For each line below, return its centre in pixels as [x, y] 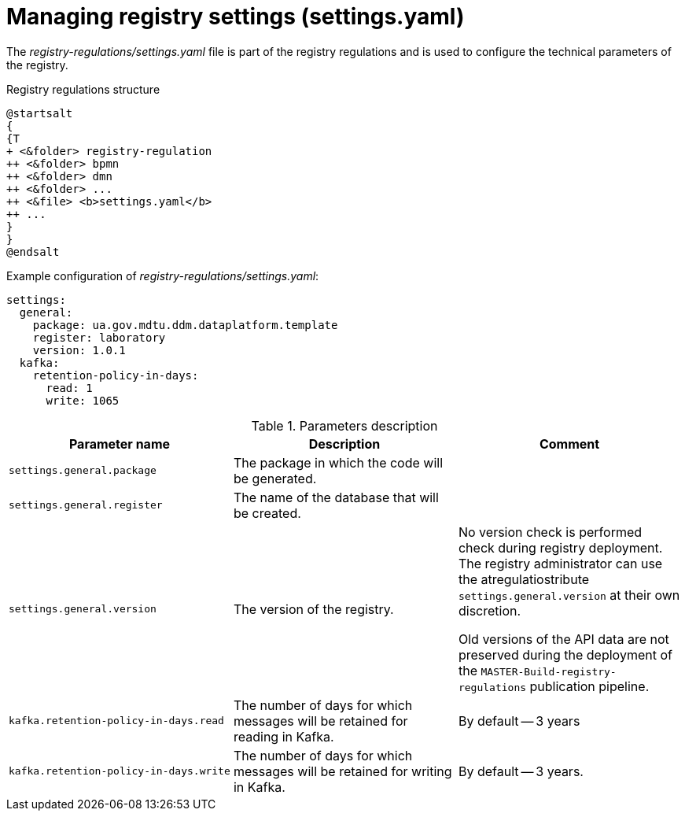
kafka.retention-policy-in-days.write [120, 771]
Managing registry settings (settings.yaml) [236, 17]
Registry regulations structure [83, 89]
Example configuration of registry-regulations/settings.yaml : [163, 275]
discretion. [490, 610]
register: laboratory [99, 337]
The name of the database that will [336, 497]
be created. [267, 513]
